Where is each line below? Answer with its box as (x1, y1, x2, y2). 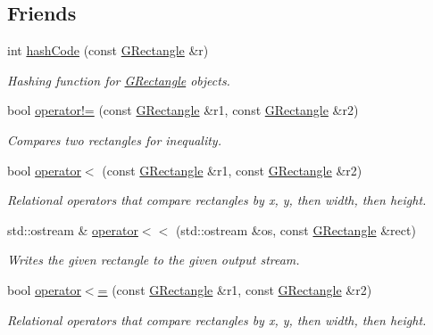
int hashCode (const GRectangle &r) (7, 41, 209, 60)
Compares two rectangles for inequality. (7, 130, 221, 149)
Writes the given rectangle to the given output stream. (7, 250, 300, 269)
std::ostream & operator (7, 220, 138, 239)
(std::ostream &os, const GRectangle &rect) (175, 220, 416, 239)
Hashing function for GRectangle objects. (7, 70, 230, 89)
